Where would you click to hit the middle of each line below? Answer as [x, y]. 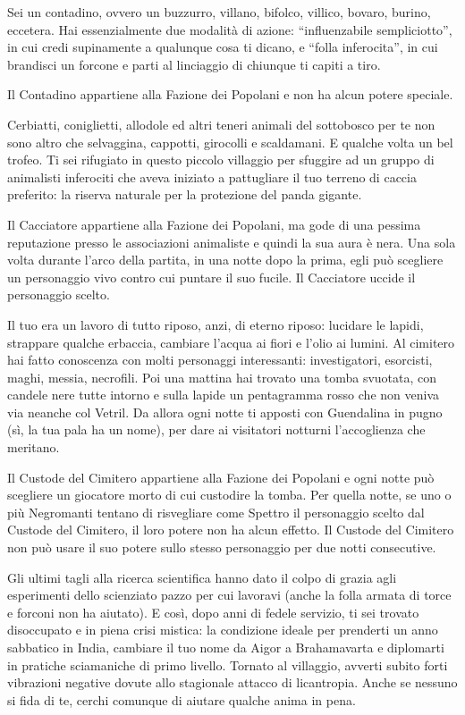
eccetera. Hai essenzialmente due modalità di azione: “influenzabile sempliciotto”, [230, 29]
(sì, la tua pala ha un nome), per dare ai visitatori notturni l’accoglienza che [216, 429]
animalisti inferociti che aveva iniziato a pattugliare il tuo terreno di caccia [212, 177]
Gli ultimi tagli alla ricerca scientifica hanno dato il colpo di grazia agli [202, 577]
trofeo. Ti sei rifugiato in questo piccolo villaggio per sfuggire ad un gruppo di [221, 160]
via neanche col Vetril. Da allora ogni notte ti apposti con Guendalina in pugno [225, 412]
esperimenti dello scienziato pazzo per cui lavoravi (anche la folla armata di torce [229, 595]
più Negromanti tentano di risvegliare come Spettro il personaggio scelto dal [216, 512]
